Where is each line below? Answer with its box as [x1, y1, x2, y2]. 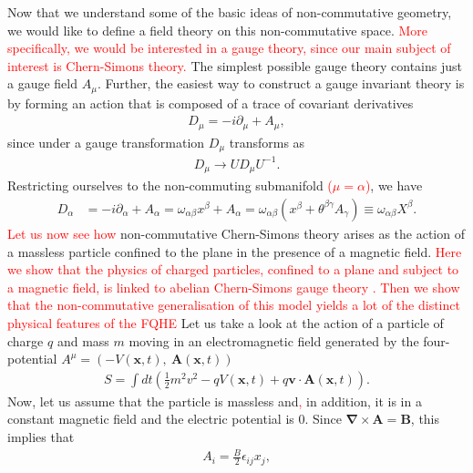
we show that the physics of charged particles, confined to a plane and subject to [7, 260, 459, 279]
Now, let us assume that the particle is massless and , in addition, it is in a [7, 391, 422, 410]
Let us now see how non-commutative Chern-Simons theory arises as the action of [7, 223, 465, 242]
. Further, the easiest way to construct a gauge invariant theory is [97, 74, 465, 93]
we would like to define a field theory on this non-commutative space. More [7, 20, 428, 39]
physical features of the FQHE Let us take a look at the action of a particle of [7, 313, 444, 332]
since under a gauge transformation [7, 132, 205, 151]
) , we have [365, 176, 423, 195]
